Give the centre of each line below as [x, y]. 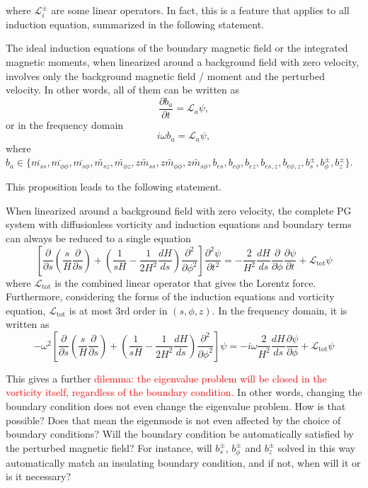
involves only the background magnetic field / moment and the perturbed [165, 75]
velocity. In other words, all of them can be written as [123, 90]
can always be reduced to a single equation [98, 238]
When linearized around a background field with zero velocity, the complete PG [179, 210]
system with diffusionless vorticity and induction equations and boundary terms [179, 224]
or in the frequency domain [65, 124]
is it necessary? [39, 476]
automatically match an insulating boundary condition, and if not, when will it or [183, 462]
